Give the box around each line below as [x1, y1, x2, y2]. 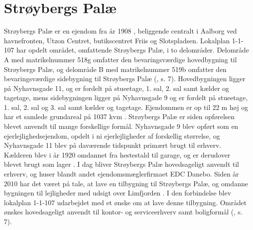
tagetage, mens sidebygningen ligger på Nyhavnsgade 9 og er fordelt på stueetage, [4, 92, 248, 103]
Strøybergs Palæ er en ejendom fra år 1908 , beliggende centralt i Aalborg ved [4, 26, 237, 36]
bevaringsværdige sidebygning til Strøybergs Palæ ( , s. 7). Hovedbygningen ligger [4, 73, 246, 84]
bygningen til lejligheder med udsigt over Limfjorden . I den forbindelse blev [4, 188, 231, 198]
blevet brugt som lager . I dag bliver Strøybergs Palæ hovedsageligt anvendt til [4, 159, 239, 169]
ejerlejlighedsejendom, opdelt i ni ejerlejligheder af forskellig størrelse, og [4, 130, 220, 141]
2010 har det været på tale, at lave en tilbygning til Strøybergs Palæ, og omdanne [4, 178, 248, 188]
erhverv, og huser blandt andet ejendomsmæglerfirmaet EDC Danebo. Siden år [4, 169, 239, 179]
